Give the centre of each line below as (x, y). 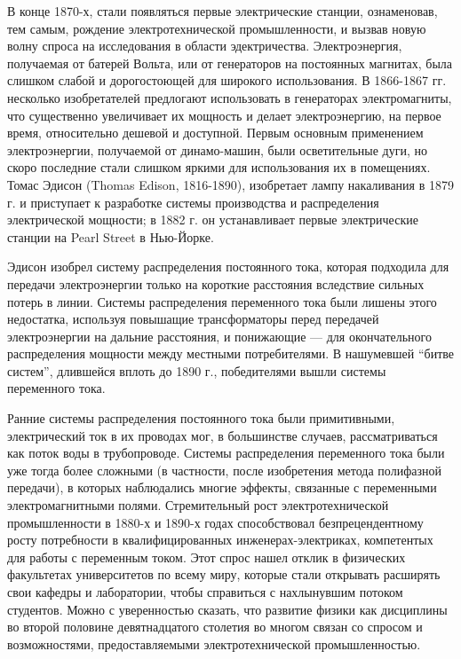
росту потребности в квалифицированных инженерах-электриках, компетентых (220, 540)
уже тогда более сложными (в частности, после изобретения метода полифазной (224, 470)
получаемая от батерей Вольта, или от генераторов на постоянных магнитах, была (230, 63)
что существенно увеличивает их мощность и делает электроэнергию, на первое (224, 115)
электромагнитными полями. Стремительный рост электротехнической (198, 505)
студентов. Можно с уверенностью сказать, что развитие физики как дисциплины (227, 609)
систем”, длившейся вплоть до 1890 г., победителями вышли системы (197, 370)
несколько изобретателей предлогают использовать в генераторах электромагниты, (230, 97)
